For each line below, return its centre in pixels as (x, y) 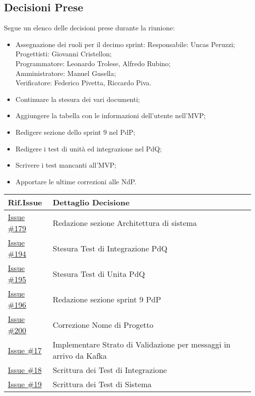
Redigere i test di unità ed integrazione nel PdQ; (89, 148)
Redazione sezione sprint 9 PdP (107, 299)
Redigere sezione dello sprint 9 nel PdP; (75, 132)
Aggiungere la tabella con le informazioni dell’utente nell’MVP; (111, 115)
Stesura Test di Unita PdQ (99, 273)
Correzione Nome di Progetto (103, 324)
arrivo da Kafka (80, 356)
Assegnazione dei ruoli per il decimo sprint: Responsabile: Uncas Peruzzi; (125, 44)
